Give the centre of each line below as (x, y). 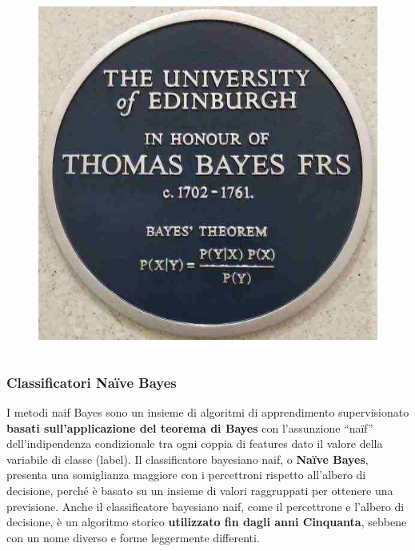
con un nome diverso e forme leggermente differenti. (133, 537)
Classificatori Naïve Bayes (92, 382)
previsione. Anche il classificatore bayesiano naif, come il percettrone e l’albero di (206, 506)
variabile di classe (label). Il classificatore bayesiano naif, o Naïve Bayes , (188, 459)
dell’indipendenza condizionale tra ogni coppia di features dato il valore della (195, 443)
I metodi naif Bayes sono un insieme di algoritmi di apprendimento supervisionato (208, 412)
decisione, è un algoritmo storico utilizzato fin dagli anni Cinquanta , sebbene (207, 522)
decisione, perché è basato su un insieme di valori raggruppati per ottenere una (200, 491)
